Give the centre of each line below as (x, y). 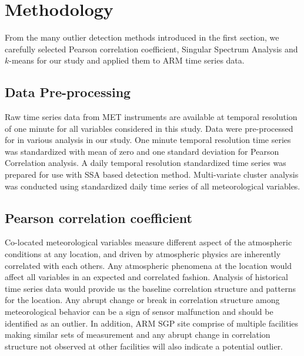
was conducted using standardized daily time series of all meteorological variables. (153, 186)
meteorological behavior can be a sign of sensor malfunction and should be (139, 312)
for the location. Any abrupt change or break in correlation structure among (142, 300)
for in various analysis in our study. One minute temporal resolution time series (148, 140)
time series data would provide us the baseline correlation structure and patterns (151, 288)
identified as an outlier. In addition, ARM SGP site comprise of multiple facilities (152, 323)
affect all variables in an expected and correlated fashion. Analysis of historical (146, 277)
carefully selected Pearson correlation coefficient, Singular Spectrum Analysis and (151, 49)
